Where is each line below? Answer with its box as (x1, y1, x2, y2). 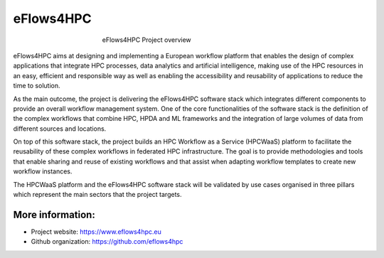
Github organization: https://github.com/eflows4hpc (31, 237, 183, 246)
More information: (13, 208, 95, 220)
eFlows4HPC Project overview (102, 36, 191, 44)
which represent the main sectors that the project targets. (13, 190, 182, 199)
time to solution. (13, 82, 60, 90)
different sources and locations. (13, 124, 107, 133)
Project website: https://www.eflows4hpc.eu (31, 227, 161, 236)
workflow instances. (13, 167, 73, 176)
